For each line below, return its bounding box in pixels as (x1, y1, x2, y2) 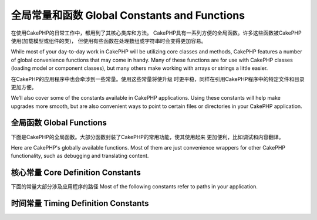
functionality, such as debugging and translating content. (11, 153, 149, 160)
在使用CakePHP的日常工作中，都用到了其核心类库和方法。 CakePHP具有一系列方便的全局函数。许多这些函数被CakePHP (11, 29, 302, 36)
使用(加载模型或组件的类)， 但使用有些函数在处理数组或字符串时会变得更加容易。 (11, 37, 207, 44)
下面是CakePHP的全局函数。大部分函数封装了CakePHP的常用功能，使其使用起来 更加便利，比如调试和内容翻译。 (11, 133, 284, 140)
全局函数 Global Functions (11, 118, 107, 128)
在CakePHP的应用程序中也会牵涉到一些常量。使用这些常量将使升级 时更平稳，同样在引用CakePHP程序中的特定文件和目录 (11, 75, 305, 82)
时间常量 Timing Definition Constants (11, 198, 149, 208)
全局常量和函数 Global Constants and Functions (11, 9, 245, 22)
